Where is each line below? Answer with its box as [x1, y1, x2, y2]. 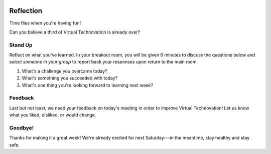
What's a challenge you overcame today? [22, 68, 107, 74]
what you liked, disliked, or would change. [9, 112, 96, 118]
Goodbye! [9, 124, 34, 131]
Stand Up [9, 41, 33, 48]
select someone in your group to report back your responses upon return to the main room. [9, 59, 198, 65]
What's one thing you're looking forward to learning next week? [22, 82, 154, 88]
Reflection [9, 6, 43, 15]
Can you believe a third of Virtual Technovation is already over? [9, 29, 141, 35]
